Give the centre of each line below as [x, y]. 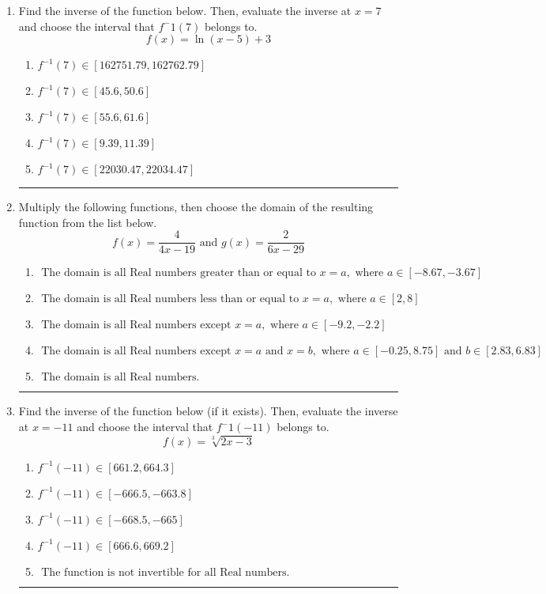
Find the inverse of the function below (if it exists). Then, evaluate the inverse [208, 411]
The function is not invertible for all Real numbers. [166, 572]
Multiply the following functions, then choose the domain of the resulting [196, 207]
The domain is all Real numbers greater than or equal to [179, 273]
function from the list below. [88, 222]
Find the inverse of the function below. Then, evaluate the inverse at [185, 10]
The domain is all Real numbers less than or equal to [170, 299]
